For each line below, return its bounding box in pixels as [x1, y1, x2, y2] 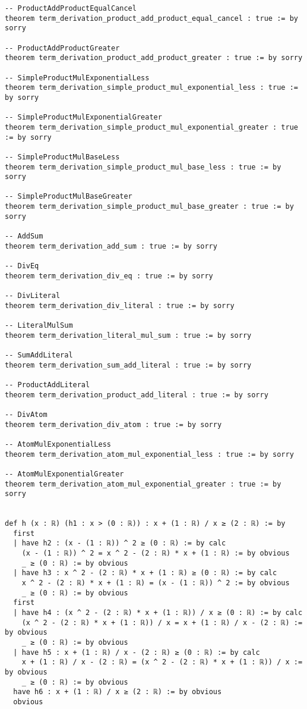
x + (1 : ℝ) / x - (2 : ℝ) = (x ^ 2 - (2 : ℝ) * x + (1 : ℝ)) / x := [21, 658, 303, 667]
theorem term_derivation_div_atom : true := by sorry [5, 420, 222, 429]
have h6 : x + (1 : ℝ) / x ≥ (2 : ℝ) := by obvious [13, 688, 222, 697]
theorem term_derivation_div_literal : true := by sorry [5, 301, 235, 310]
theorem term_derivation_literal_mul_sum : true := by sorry [5, 331, 252, 340]
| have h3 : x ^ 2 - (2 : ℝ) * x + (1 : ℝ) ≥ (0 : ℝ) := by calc [13, 569, 277, 578]
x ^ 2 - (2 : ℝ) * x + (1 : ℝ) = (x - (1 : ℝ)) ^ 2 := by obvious [21, 579, 290, 588]
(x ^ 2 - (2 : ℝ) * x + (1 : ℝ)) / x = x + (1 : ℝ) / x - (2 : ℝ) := [21, 618, 303, 627]
